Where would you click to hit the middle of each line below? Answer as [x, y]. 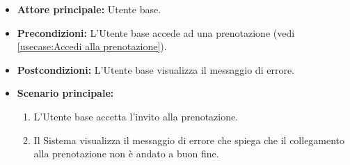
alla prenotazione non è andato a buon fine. [126, 154]
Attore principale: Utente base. [89, 9]
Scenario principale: [65, 93]
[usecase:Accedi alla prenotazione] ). [92, 46]
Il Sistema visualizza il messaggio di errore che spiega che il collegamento [189, 140]
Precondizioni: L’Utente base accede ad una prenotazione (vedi [156, 32]
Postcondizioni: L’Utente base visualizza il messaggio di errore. [156, 69]
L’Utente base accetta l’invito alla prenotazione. [136, 116]
